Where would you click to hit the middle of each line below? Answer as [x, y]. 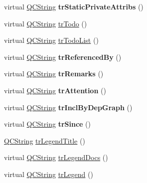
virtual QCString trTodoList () [51, 40]
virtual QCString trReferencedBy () [63, 57]
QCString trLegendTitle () [45, 140]
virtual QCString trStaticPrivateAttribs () [74, 6]
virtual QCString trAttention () [55, 90]
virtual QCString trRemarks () [54, 74]
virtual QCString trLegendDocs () [56, 157]
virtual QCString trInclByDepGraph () [68, 107]
